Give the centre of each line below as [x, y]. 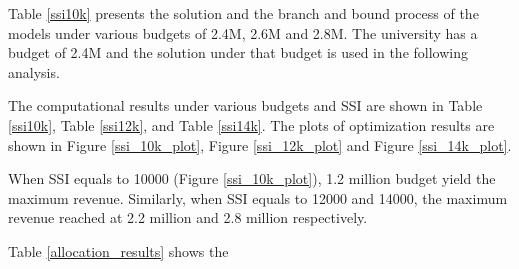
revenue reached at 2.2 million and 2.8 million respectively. [188, 217]
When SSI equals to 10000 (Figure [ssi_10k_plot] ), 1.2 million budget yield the [252, 178]
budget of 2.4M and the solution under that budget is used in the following [238, 52]
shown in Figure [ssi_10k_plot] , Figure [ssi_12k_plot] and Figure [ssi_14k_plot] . [260, 144]
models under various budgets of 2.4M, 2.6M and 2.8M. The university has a [243, 32]
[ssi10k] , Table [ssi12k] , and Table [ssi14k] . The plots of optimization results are [251, 124]
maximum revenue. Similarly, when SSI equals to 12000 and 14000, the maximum [258, 197]
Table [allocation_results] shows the [118, 250]
